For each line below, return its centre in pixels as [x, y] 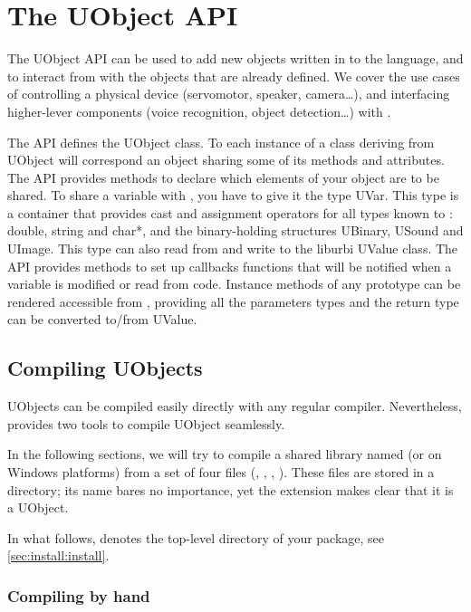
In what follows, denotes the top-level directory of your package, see [196, 537]
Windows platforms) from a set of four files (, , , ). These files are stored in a [221, 472]
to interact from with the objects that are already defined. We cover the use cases [234, 76]
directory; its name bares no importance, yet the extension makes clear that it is [231, 489]
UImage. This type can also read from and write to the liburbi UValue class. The [233, 249]
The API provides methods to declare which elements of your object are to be [223, 177]
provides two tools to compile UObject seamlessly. [146, 423]
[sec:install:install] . [58, 555]
